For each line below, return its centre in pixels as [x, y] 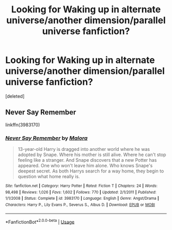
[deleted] [15, 96]
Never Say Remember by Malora [47, 138]
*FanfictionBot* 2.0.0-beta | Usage [40, 221]
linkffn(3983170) [23, 125]
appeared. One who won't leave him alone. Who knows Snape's [85, 166]
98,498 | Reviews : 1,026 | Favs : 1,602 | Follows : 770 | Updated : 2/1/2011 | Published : [81, 192]
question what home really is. [49, 177]
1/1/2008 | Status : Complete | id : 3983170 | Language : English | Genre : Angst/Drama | [82, 199]
